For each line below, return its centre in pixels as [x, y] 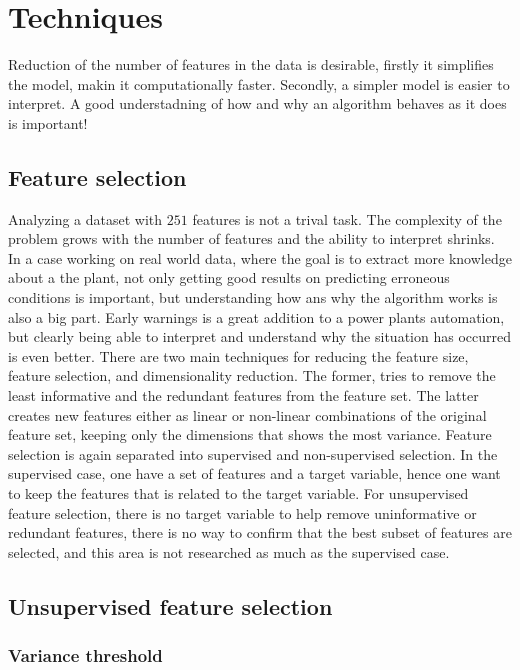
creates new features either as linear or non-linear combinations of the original [247, 414]
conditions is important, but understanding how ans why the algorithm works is [253, 297]
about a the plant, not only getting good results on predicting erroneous [229, 277]
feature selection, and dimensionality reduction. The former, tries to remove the [252, 375]
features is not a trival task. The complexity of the [347, 218]
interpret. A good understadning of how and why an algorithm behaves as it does [257, 103]
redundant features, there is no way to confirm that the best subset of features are [260, 532]
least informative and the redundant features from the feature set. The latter [243, 395]
